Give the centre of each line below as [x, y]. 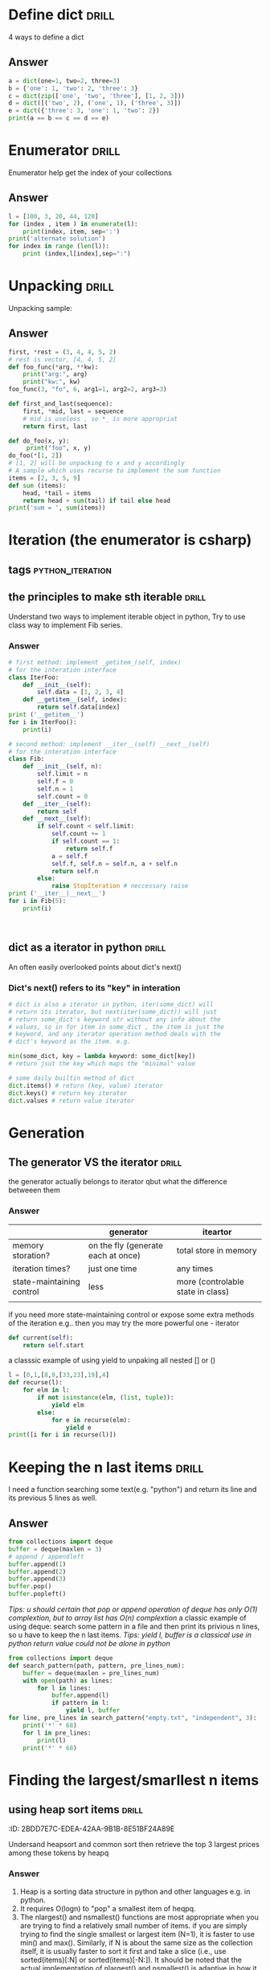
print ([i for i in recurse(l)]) [62, 1435]
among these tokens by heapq [59, 1853]
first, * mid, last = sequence [74, 411]
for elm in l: [46, 1390]
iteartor [217, 1232]
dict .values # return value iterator [72, 1101]
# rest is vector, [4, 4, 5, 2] [62, 359]
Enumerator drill [64, 151]
